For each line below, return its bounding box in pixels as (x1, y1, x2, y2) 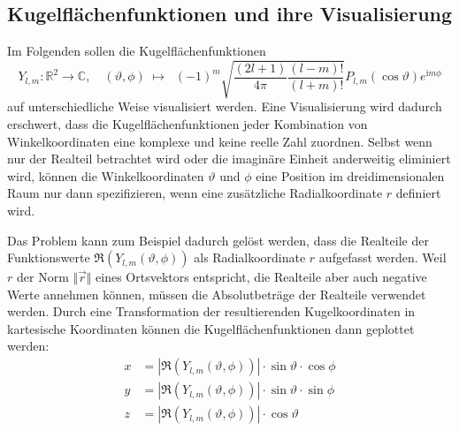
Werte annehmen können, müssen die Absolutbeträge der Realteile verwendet (7, 284, 426, 303)
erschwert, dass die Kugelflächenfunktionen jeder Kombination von (7, 114, 368, 132)
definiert (395, 184, 441, 202)
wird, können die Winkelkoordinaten (7, 166, 204, 185)
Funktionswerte (7, 248, 90, 267)
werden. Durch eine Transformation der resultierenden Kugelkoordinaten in (7, 302, 416, 321)
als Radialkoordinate (194, 248, 306, 267)
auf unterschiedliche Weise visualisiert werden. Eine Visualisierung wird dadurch (7, 97, 442, 116)
